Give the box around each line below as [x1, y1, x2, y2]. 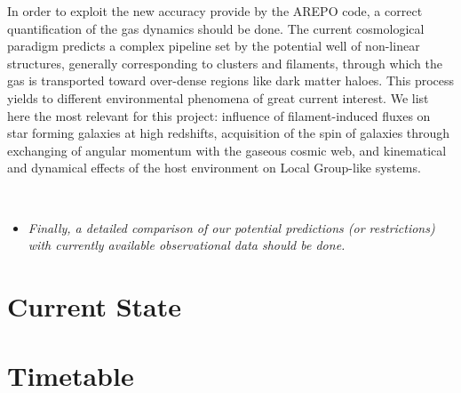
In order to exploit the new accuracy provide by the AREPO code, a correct [7, 2, 423, 20]
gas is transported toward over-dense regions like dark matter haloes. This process [7, 71, 455, 90]
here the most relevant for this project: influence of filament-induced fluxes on [7, 106, 431, 124]
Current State [7, 287, 182, 324]
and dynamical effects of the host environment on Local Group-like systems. [7, 158, 421, 177]
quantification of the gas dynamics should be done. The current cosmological [7, 19, 425, 37]
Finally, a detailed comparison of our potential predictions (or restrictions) [28, 218, 435, 237]
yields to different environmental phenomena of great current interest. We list [7, 88, 429, 107]
